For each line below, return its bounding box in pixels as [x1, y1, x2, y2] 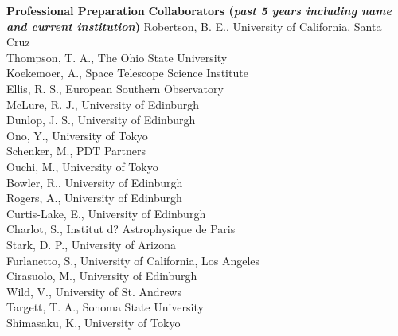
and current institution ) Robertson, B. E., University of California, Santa [6, 18, 382, 34]
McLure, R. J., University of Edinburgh [6, 96, 200, 112]
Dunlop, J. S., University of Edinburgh [6, 111, 196, 128]
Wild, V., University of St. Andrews [6, 283, 181, 299]
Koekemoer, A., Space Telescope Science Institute [6, 64, 248, 81]
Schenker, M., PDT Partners [6, 143, 146, 159]
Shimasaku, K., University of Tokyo [6, 314, 181, 330]
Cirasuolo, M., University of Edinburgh [6, 268, 197, 284]
